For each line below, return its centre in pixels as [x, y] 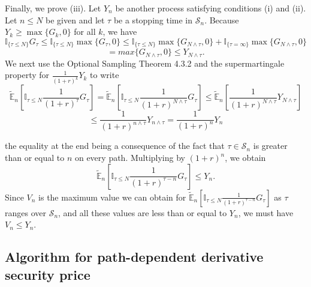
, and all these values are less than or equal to [143, 212]
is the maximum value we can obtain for [112, 197]
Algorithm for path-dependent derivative [134, 257]
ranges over [25, 212]
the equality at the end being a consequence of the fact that [115, 146]
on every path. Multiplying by [130, 158]
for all [85, 32]
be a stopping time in [153, 20]
